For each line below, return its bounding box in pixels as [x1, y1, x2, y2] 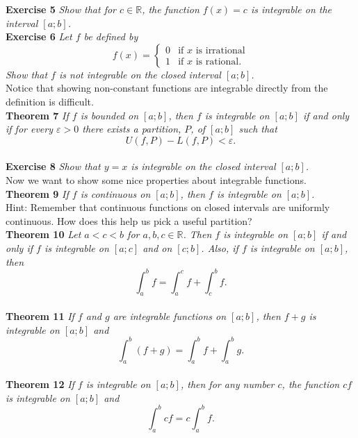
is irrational [195, 46, 245, 56]
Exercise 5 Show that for [6, 2, 117, 16]
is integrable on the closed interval [131, 159, 276, 174]
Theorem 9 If [6, 186, 69, 201]
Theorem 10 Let [6, 227, 81, 242]
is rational [195, 57, 239, 67]
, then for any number [180, 377, 275, 391]
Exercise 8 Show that [6, 159, 101, 174]
